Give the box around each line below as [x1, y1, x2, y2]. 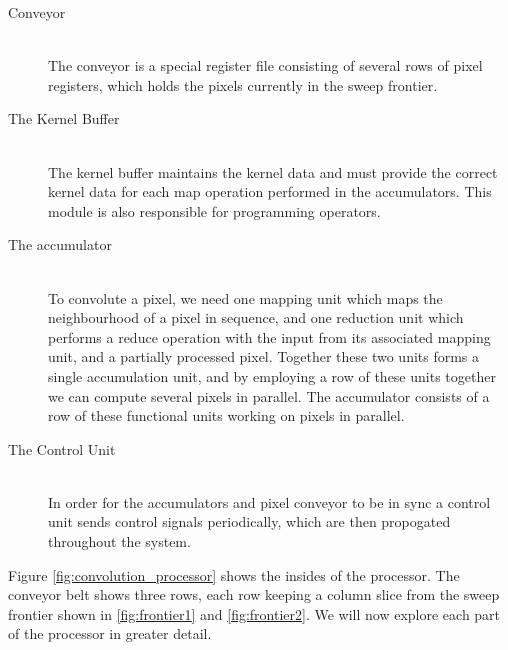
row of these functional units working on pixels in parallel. [48, 405, 405, 426]
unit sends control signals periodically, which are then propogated [48, 511, 451, 532]
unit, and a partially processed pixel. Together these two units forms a [48, 346, 480, 367]
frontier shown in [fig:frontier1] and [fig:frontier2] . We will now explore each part [8, 603, 501, 624]
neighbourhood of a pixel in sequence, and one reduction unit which [48, 307, 464, 328]
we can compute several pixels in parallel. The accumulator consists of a [48, 385, 490, 406]
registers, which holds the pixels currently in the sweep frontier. [48, 74, 438, 95]
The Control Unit [8, 438, 116, 459]
